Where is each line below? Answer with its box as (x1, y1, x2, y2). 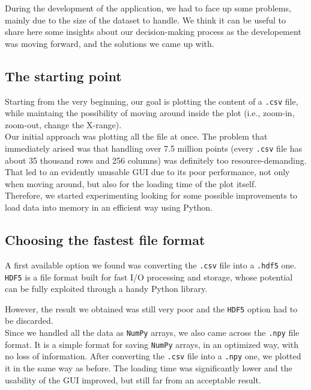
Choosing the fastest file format (5, 231, 205, 249)
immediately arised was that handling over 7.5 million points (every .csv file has (5, 142, 302, 155)
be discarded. (5, 314, 53, 327)
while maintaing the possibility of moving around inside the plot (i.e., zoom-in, (5, 107, 295, 119)
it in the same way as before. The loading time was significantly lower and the (5, 361, 292, 374)
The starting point (5, 66, 122, 85)
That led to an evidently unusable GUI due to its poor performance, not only (5, 166, 290, 178)
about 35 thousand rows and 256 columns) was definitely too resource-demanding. (5, 153, 307, 166)
